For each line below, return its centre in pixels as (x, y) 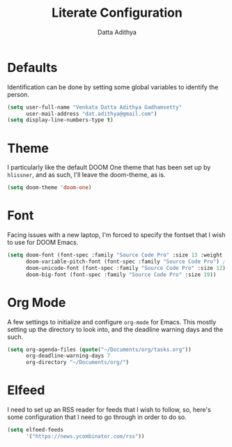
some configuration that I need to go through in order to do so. (97, 417)
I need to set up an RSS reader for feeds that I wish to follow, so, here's (109, 410)
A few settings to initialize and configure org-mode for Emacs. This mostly (112, 321)
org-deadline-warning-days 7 (68, 356)
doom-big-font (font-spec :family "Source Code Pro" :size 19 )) (121, 274)
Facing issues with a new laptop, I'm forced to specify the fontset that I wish (116, 235)
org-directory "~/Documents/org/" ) (77, 363)
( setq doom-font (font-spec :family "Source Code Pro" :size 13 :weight (115, 255)
